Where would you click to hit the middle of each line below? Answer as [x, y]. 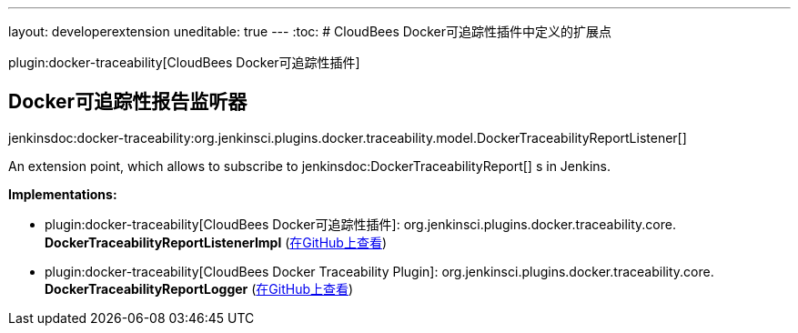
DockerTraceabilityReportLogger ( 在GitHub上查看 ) [199, 288]
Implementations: [63, 194]
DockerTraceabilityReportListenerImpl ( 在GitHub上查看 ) [216, 242]
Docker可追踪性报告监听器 [128, 102]
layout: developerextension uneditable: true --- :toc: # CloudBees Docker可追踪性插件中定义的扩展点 [310, 31]
